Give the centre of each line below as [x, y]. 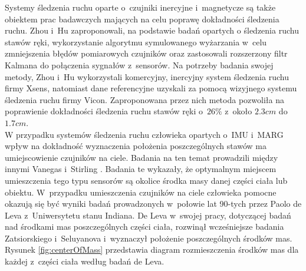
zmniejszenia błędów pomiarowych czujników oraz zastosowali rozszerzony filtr [146, 53]
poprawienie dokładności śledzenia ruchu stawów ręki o [104, 111]
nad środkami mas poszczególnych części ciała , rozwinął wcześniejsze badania [144, 227]
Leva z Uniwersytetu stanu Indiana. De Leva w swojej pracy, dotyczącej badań [148, 215]
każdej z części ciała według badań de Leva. [85, 261]
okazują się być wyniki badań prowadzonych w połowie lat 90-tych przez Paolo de [153, 204]
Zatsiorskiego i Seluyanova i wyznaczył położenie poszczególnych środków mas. [149, 238]
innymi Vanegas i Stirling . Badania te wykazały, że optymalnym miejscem [141, 169]
